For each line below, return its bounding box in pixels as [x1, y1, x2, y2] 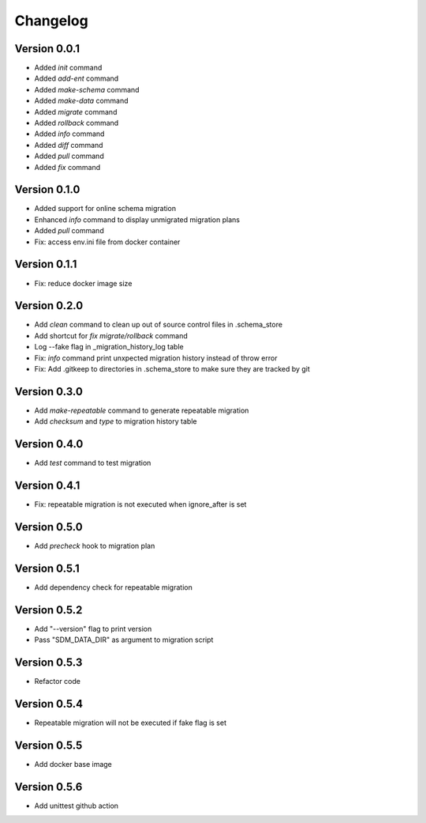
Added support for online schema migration [34, 204, 177, 213]
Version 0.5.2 [14, 603, 83, 617]
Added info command [34, 129, 105, 138]
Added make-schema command [34, 85, 140, 94]
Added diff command [34, 140, 103, 149]
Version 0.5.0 [14, 520, 83, 534]
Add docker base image [34, 759, 112, 768]
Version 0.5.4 [14, 697, 84, 711]
